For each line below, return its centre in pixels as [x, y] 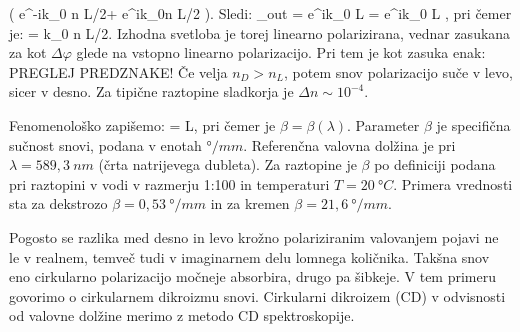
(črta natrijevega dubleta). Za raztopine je [227, 164]
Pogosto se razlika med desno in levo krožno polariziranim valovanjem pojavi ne [254, 236]
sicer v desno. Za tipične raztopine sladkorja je [151, 91]
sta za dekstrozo [58, 203]
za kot [28, 52]
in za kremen [250, 203]
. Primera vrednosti [453, 183]
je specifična [473, 124]
